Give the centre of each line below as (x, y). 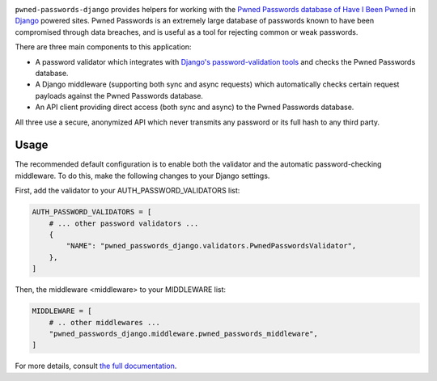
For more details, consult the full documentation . (96, 366)
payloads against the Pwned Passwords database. (119, 95)
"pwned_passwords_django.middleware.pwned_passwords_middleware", (184, 333)
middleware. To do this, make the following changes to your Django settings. (142, 176)
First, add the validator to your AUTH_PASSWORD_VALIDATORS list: (127, 191)
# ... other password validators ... (124, 223)
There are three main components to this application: (103, 47)
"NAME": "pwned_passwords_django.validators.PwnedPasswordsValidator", (211, 246)
